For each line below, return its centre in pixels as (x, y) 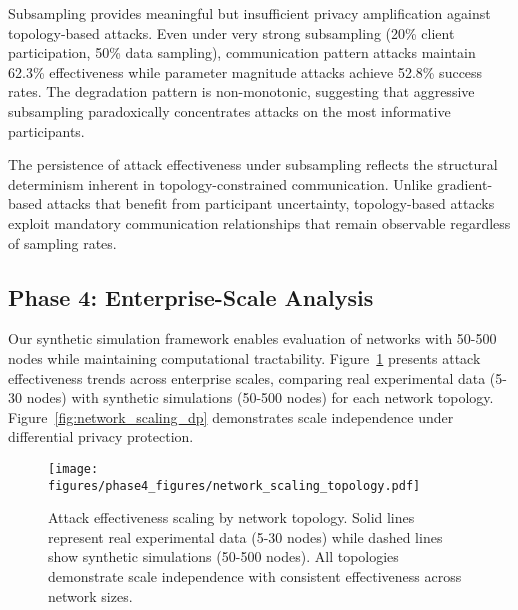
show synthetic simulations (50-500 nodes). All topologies (223, 556)
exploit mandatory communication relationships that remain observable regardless (259, 222)
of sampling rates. (62, 242)
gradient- (465, 183)
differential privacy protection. (101, 436)
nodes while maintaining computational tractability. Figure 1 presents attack (244, 357)
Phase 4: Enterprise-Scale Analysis (191, 296)
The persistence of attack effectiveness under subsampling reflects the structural (253, 164)
